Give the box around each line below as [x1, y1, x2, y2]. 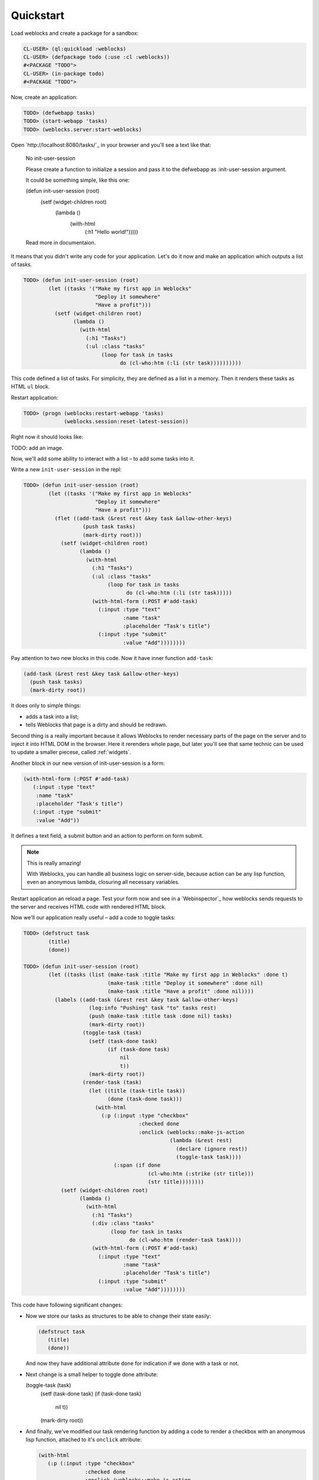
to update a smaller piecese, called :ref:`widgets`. [11, 749, 131, 756]
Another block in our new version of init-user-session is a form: [11, 760, 165, 767]
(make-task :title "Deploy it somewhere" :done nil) [107, 980, 263, 986]
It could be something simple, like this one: [25, 176, 130, 184]
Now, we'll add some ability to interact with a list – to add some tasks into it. [11, 455, 195, 462]
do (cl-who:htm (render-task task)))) [129, 1236, 242, 1243]
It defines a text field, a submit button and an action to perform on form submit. [11, 832, 204, 839]
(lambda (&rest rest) [169, 1137, 233, 1144]
